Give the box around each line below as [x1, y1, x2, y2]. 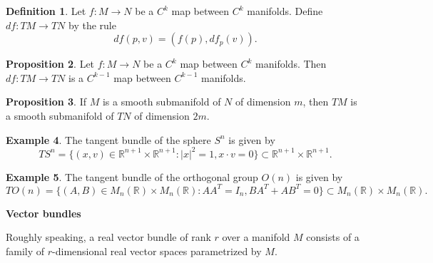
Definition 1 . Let [6, 4, 86, 18]
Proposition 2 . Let [6, 56, 95, 71]
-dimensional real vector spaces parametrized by [52, 243, 262, 258]
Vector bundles [6, 205, 81, 220]
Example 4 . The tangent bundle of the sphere [6, 132, 211, 147]
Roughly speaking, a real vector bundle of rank [6, 230, 211, 244]
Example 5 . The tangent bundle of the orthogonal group [6, 169, 258, 184]
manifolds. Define [247, 4, 323, 18]
